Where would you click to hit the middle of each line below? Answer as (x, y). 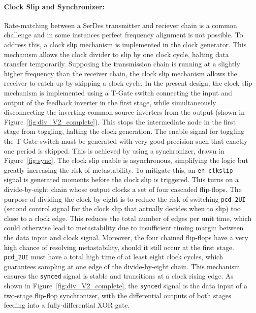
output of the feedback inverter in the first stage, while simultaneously (110, 102)
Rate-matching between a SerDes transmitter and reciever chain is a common (121, 25)
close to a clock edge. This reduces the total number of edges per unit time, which (128, 218)
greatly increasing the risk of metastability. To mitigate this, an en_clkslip (119, 170)
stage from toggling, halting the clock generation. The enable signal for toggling (124, 131)
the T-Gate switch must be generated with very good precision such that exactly (126, 141)
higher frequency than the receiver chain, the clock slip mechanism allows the (121, 73)
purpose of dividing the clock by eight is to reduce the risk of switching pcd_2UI (125, 199)
